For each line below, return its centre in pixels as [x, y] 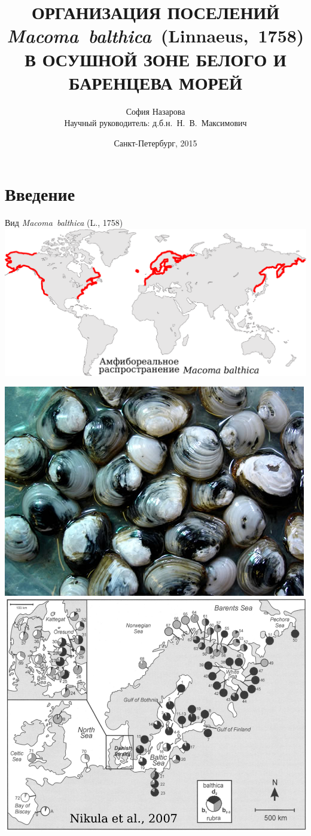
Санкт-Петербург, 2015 [155, 143]
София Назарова [155, 111]
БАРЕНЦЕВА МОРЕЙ [155, 82]
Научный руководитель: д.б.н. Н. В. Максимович [155, 123]
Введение [40, 194]
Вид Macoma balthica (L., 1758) [64, 223]
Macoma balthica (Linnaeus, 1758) [155, 36]
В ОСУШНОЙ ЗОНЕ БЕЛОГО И [155, 59]
